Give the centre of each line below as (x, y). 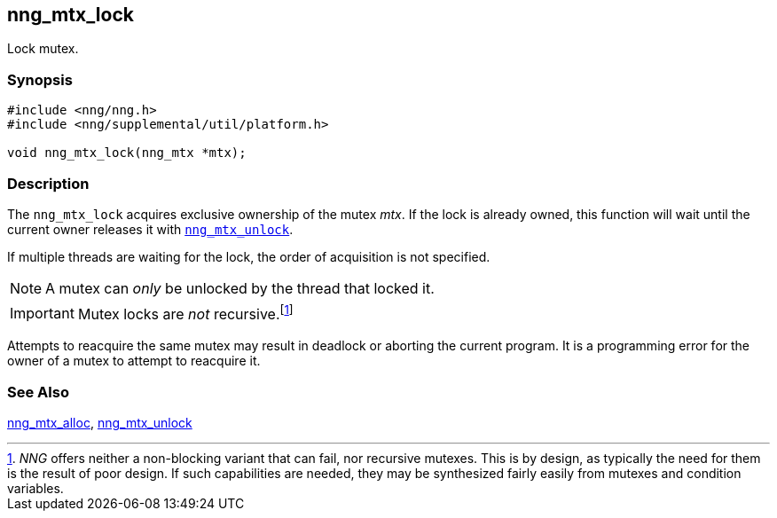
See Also (38, 392)
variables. (35, 488)
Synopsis (40, 79)
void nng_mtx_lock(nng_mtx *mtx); (127, 153)
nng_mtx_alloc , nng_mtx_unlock (100, 423)
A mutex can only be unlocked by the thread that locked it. (240, 288)
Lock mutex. (43, 49)
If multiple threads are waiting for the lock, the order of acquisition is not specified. (249, 256)
